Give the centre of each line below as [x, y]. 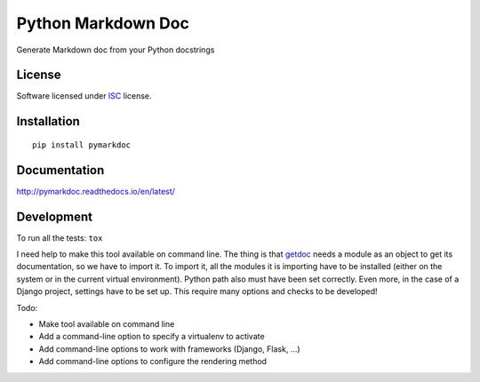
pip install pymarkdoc [82, 145]
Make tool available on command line [107, 324]
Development [55, 216]
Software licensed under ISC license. [84, 96]
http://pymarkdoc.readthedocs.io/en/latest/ [96, 191]
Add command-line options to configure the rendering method [152, 362]
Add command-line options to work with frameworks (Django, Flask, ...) [170, 349]
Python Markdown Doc [103, 23]
